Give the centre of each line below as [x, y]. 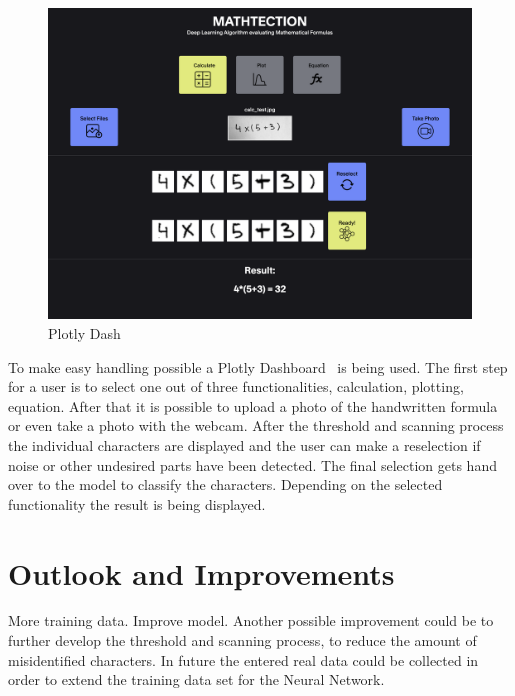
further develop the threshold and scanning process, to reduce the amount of [242, 640]
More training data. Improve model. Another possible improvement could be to [251, 620]
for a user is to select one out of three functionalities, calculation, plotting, [236, 386]
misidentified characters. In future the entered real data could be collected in [243, 659]
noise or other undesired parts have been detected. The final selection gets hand [252, 464]
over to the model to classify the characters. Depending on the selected [225, 484]
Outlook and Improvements [201, 572]
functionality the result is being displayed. [137, 503]
